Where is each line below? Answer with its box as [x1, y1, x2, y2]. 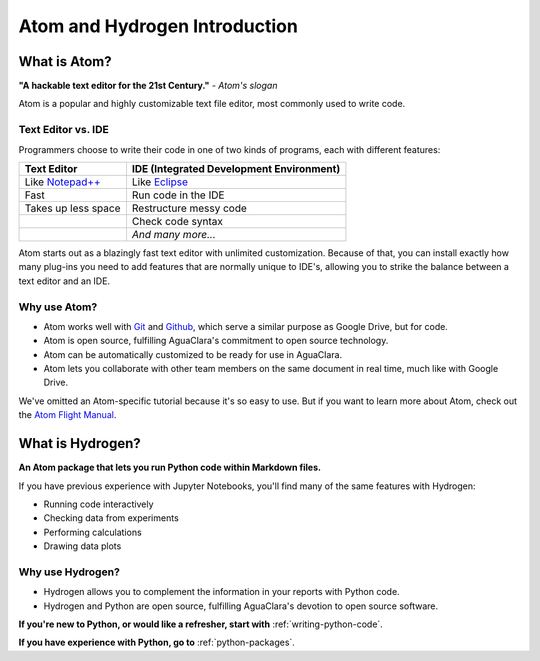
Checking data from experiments [43, 512, 179, 524]
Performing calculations [43, 526, 142, 538]
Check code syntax [131, 214, 224, 228]
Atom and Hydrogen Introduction [18, 15, 299, 37]
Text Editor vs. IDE [18, 123, 109, 137]
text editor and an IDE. [18, 275, 110, 287]
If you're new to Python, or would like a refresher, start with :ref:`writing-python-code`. [18, 618, 384, 630]
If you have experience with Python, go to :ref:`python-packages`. [18, 636, 295, 649]
